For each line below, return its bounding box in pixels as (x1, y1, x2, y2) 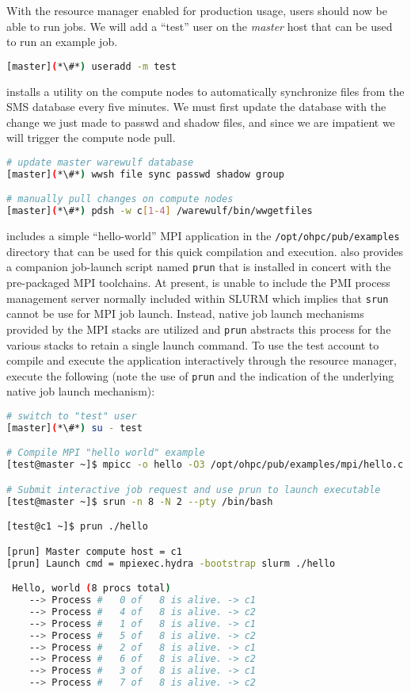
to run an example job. (6, 33, 118, 50)
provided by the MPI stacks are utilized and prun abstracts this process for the (6, 320, 391, 337)
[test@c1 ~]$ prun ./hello (6, 521, 148, 533)
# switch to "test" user (6, 411, 137, 422)
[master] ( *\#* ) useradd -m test (6, 60, 177, 72)
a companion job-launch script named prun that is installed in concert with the (6, 258, 391, 275)
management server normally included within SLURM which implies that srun (6, 289, 389, 306)
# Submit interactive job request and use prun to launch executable (6, 484, 381, 495)
